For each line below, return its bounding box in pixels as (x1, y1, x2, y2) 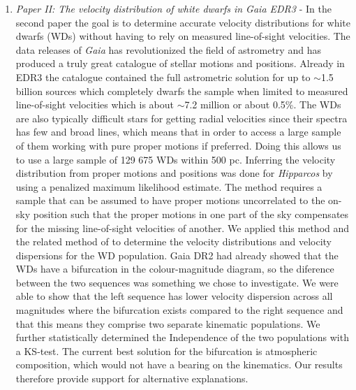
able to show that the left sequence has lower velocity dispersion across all (15, 289, 333, 303)
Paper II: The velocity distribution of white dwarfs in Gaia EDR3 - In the (15, 1, 332, 15)
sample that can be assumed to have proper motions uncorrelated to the (15, 193, 325, 208)
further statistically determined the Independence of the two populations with (15, 330, 349, 345)
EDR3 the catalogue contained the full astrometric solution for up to (15, 69, 311, 84)
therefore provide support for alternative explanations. (15, 371, 249, 386)
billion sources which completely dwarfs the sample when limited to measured (15, 83, 348, 98)
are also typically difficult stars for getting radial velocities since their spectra (15, 110, 348, 125)
